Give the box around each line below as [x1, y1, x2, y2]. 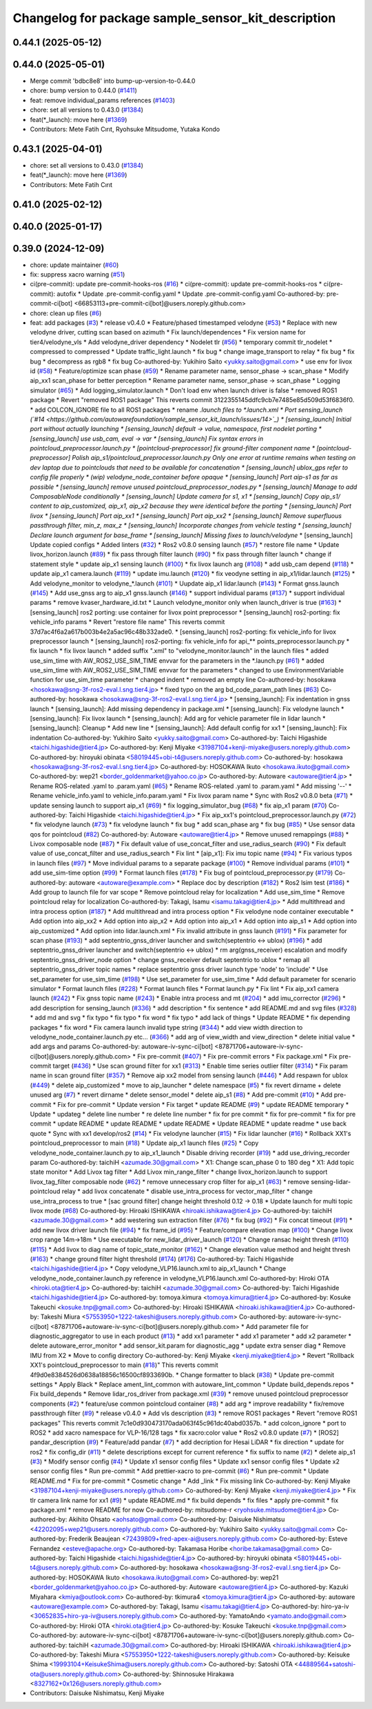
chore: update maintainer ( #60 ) [30, 261, 119, 269]
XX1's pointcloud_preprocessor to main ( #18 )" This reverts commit [30, 1361, 218, 1369]
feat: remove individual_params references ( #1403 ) [30, 96, 176, 104]
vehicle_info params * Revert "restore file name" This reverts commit [30, 618, 225, 626]
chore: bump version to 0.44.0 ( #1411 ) [30, 86, 138, 94]
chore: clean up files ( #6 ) [30, 309, 102, 317]
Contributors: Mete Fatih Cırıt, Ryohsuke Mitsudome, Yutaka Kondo [30, 125, 220, 134]
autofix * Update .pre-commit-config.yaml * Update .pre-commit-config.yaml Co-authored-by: [56, 290, 325, 298]
